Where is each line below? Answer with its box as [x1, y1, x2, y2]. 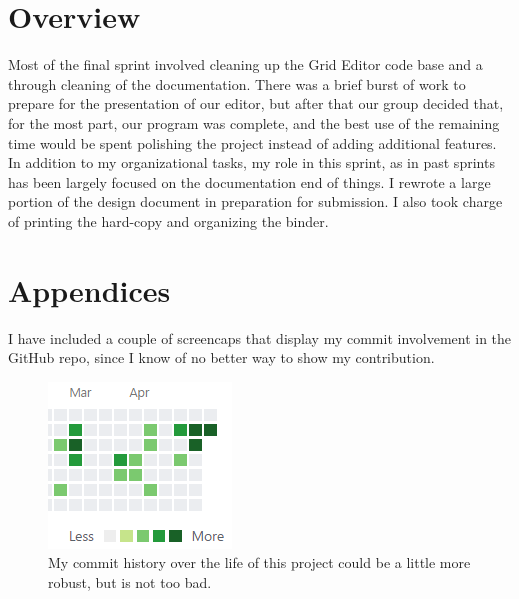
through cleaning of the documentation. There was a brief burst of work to [8, 73, 466, 94]
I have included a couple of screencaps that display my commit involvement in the [8, 327, 512, 348]
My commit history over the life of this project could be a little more [48, 552, 471, 573]
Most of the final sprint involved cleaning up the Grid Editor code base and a [8, 54, 483, 75]
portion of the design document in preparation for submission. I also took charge [8, 191, 503, 212]
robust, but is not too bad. [48, 571, 212, 592]
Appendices [8, 269, 171, 310]
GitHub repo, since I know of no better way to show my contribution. [8, 347, 435, 368]
